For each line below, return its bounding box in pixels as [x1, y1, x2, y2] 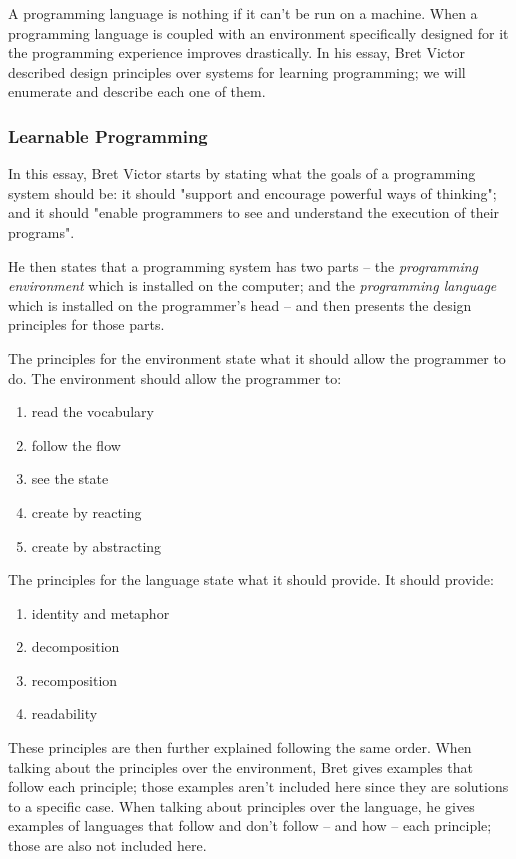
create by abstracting [31, 535, 162, 556]
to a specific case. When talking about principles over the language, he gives [8, 795, 475, 816]
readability [31, 703, 98, 724]
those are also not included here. [8, 835, 207, 856]
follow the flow [31, 434, 121, 455]
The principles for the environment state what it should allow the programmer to [8, 347, 506, 368]
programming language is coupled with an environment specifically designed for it [8, 22, 509, 43]
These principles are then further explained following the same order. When [8, 737, 472, 758]
